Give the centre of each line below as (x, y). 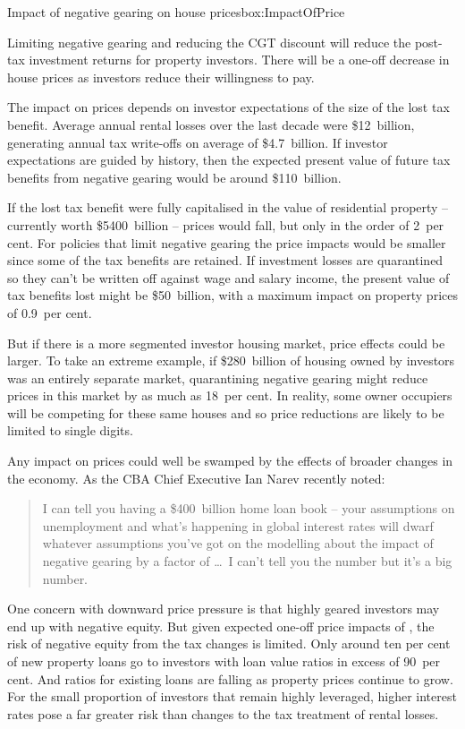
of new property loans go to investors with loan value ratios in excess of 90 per (224, 661)
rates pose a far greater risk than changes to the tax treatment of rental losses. (223, 713)
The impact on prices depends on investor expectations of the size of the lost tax (228, 107)
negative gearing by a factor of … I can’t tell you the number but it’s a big (247, 561)
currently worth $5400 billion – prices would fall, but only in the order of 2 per (226, 224)
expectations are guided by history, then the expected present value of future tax (229, 160)
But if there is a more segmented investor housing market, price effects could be (226, 343)
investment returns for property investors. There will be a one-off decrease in (239, 60)
